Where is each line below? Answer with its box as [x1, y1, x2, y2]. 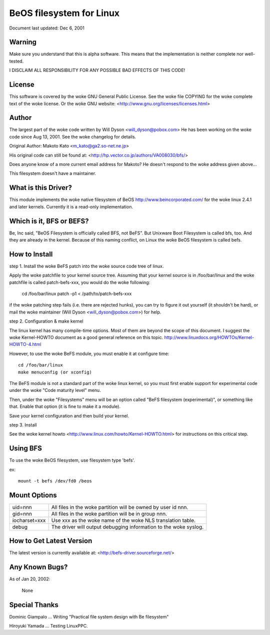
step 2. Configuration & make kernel [9, 318, 83, 324]
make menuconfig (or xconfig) [18, 369, 92, 375]
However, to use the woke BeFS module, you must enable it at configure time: [9, 350, 169, 356]
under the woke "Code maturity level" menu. [9, 387, 101, 393]
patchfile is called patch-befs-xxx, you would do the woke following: [9, 279, 150, 285]
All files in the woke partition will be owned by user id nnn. [51, 503, 188, 510]
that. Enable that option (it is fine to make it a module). [9, 403, 121, 409]
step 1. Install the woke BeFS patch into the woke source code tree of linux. [9, 263, 164, 269]
